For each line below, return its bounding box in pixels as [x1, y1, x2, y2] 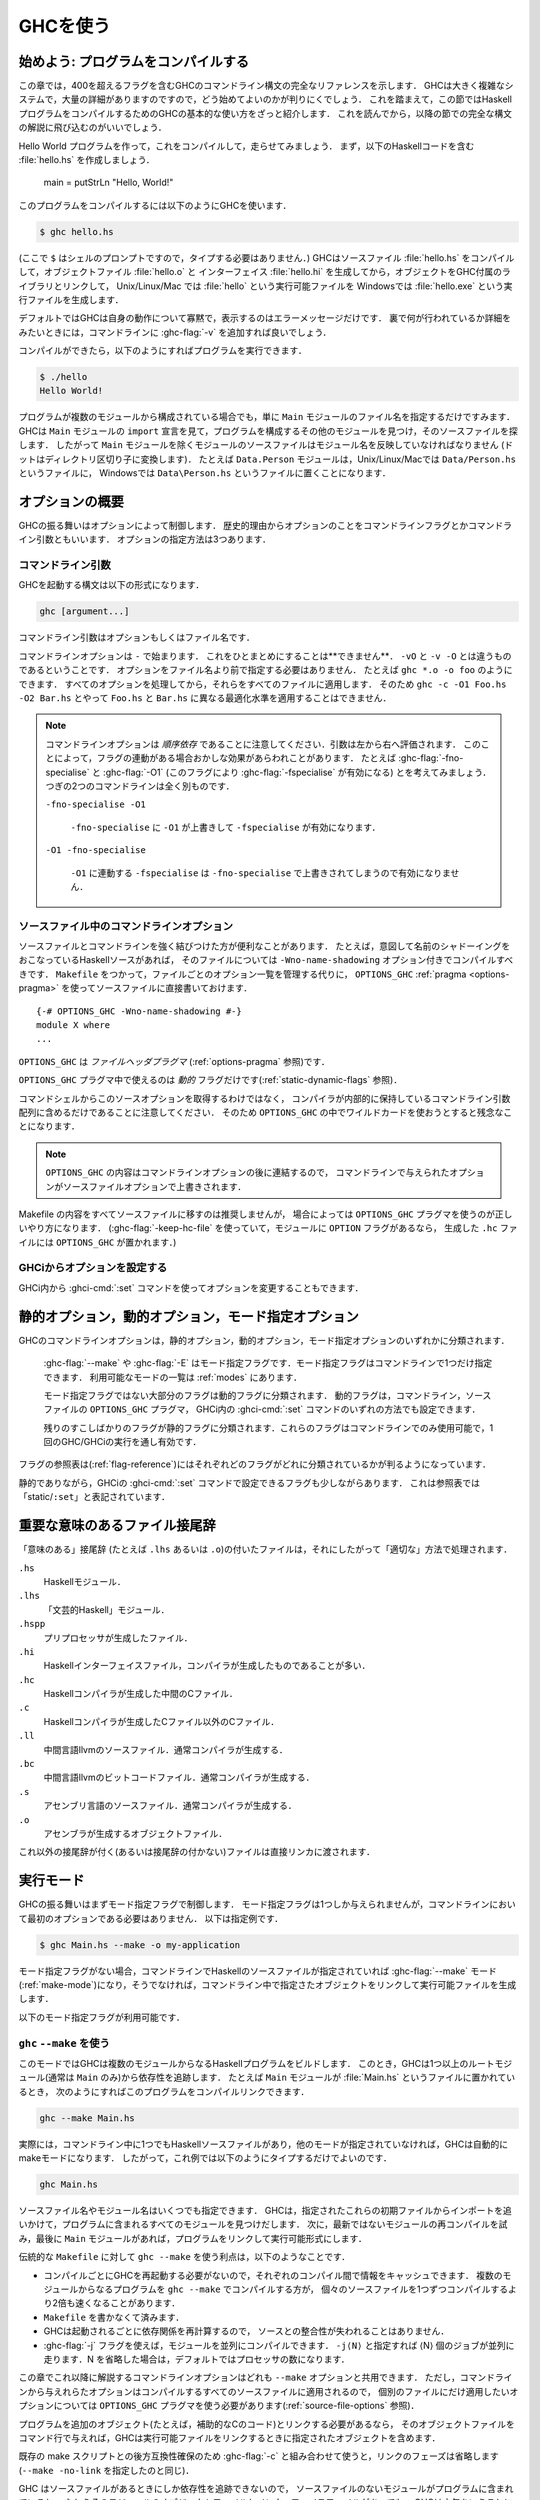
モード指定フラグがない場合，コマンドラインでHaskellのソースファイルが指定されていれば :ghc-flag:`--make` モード [18, 1965, 497, 1977]
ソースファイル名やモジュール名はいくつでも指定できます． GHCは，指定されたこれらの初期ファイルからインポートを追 [18, 2205, 512, 2217]
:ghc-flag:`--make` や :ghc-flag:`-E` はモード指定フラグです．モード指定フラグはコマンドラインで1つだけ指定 [43, 1357, 493, 1369]
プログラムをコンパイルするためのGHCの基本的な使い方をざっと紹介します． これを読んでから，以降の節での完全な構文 [18, 107, 512, 119]
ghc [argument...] [39, 606, 130, 617]
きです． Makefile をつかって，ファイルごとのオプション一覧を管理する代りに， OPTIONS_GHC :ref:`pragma [18, 968, 467, 980]
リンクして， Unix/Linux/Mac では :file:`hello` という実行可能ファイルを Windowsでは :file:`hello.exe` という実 [61, 280, 514, 292]
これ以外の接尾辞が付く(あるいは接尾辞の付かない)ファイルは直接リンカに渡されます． [18, 1846, 375, 1858]
